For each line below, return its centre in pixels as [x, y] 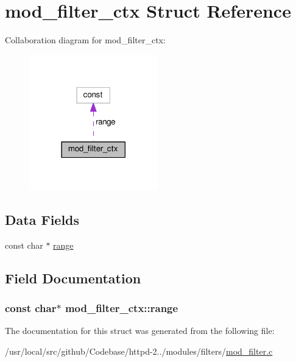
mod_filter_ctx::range [122, 307]
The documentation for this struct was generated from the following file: [140, 331]
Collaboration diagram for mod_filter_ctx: [85, 40]
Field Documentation [73, 278]
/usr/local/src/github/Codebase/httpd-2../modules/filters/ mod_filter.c [139, 351]
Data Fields [42, 219]
